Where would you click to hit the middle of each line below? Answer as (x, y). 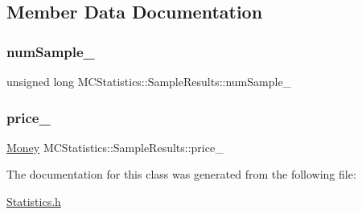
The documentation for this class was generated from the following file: (181, 174)
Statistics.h (34, 201)
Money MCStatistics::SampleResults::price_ (115, 147)
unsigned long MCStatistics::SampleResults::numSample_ (149, 81)
